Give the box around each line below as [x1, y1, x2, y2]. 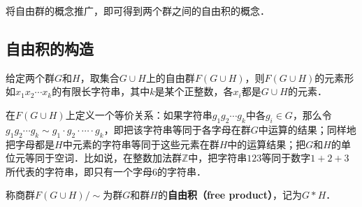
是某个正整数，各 [154, 84, 233, 99]
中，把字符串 [188, 150, 247, 165]
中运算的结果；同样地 [258, 122, 356, 136]
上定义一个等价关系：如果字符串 [65, 107, 212, 122]
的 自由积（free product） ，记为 [157, 187, 302, 202]
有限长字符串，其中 [61, 84, 150, 99]
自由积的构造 [6, 37, 94, 59]
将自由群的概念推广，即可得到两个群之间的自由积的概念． [6, 3, 270, 17]
